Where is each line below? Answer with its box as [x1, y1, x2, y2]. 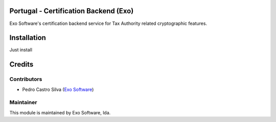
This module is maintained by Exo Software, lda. [9, 109, 111, 115]
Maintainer [9, 99, 37, 106]
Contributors [9, 76, 42, 83]
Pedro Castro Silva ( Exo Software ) [22, 86, 94, 93]
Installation [9, 34, 46, 42]
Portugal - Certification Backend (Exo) [9, 7, 134, 15]
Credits [9, 60, 34, 69]
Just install [9, 47, 33, 53]
